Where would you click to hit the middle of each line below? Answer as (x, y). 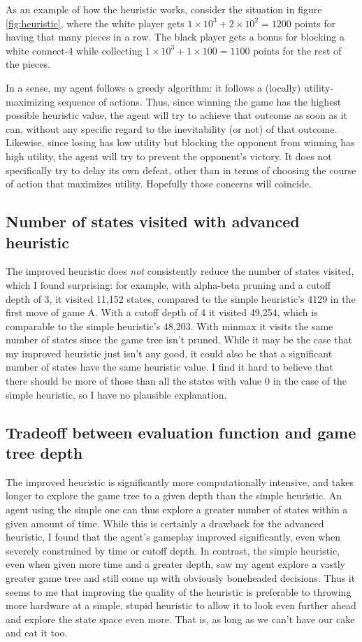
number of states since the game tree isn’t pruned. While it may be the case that (179, 340)
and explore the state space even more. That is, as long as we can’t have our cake (180, 619)
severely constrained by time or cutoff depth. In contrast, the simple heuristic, (173, 550)
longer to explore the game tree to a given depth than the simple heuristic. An (174, 495)
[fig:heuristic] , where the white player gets (95, 23)
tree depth (44, 453)
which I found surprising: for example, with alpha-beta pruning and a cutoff (168, 284)
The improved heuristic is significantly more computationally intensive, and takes (180, 481)
